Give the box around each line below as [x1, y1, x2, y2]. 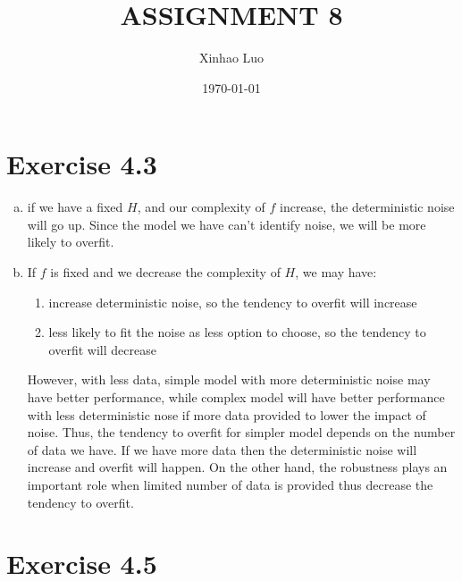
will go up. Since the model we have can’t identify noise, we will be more [27, 215, 426, 233]
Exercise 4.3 [6, 146, 157, 182]
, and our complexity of [137, 198, 265, 216]
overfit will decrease [48, 340, 156, 358]
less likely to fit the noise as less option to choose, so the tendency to [48, 323, 426, 341]
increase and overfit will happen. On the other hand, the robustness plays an [27, 458, 448, 476]
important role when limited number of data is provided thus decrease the [27, 475, 433, 493]
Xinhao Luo [198, 48, 265, 67]
